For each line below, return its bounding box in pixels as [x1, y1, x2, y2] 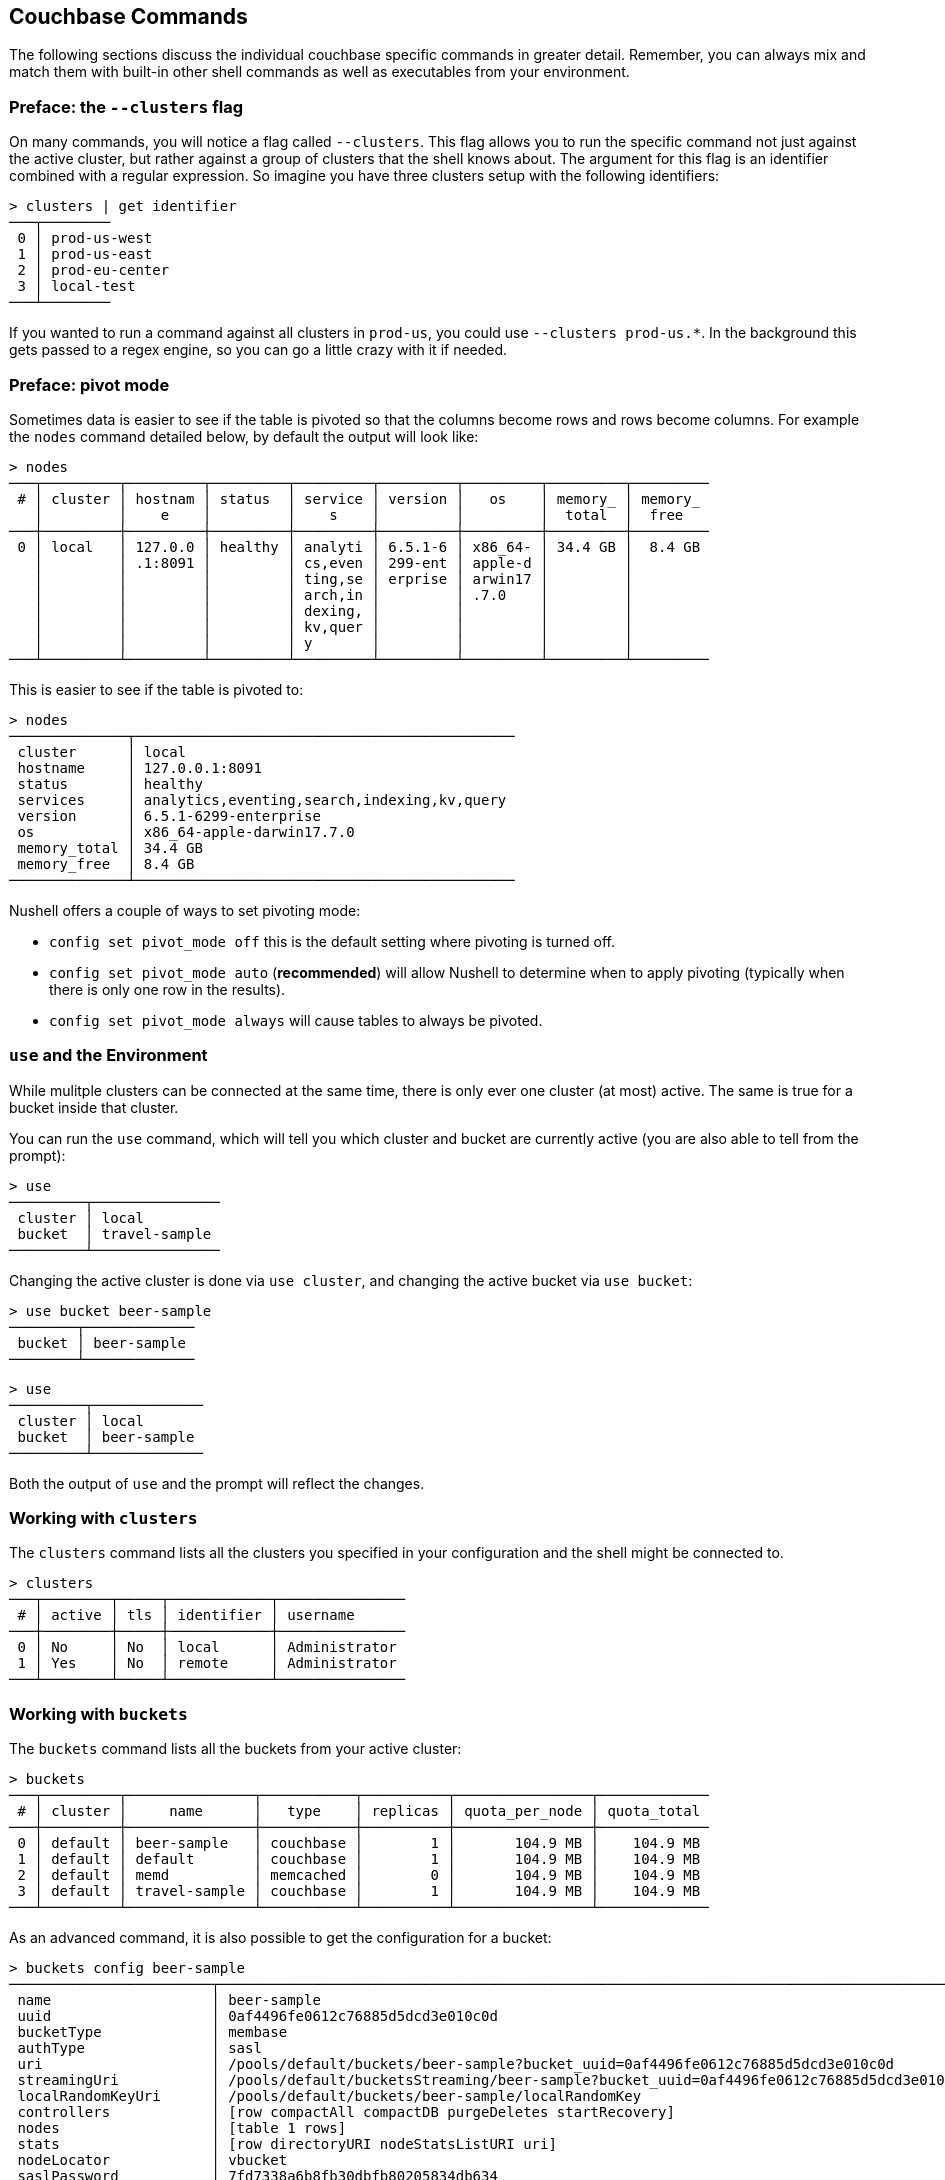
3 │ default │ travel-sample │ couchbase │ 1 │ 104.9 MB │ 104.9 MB [17, 1883, 701, 1900]
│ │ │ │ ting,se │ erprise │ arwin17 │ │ [34, 570, 633, 587]
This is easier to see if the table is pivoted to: [9, 680, 304, 698]
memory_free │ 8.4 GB [17, 855, 195, 872]
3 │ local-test [17, 278, 136, 295]
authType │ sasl [17, 2040, 262, 2057]
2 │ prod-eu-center [17, 262, 170, 279]
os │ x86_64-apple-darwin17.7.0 [17, 823, 355, 840]
